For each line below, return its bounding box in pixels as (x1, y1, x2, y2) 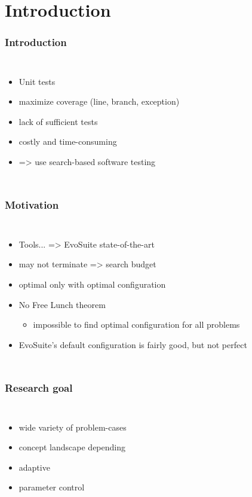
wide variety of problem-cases (19, 420, 127, 433)
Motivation (5, 197, 59, 212)
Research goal (5, 380, 73, 395)
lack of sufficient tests (19, 115, 98, 127)
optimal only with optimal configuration (19, 278, 166, 290)
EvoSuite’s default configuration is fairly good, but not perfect (19, 338, 247, 350)
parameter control (19, 481, 85, 493)
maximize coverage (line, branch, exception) (19, 95, 180, 108)
